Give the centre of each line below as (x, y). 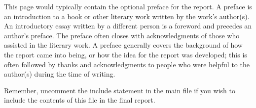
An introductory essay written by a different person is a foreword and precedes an (128, 26)
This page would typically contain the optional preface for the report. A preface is (128, 6)
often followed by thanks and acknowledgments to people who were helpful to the (127, 64)
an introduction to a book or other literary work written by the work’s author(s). (127, 16)
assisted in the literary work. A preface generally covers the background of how (123, 45)
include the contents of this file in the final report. (80, 100)
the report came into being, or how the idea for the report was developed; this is (126, 54)
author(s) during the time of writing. (60, 74)
